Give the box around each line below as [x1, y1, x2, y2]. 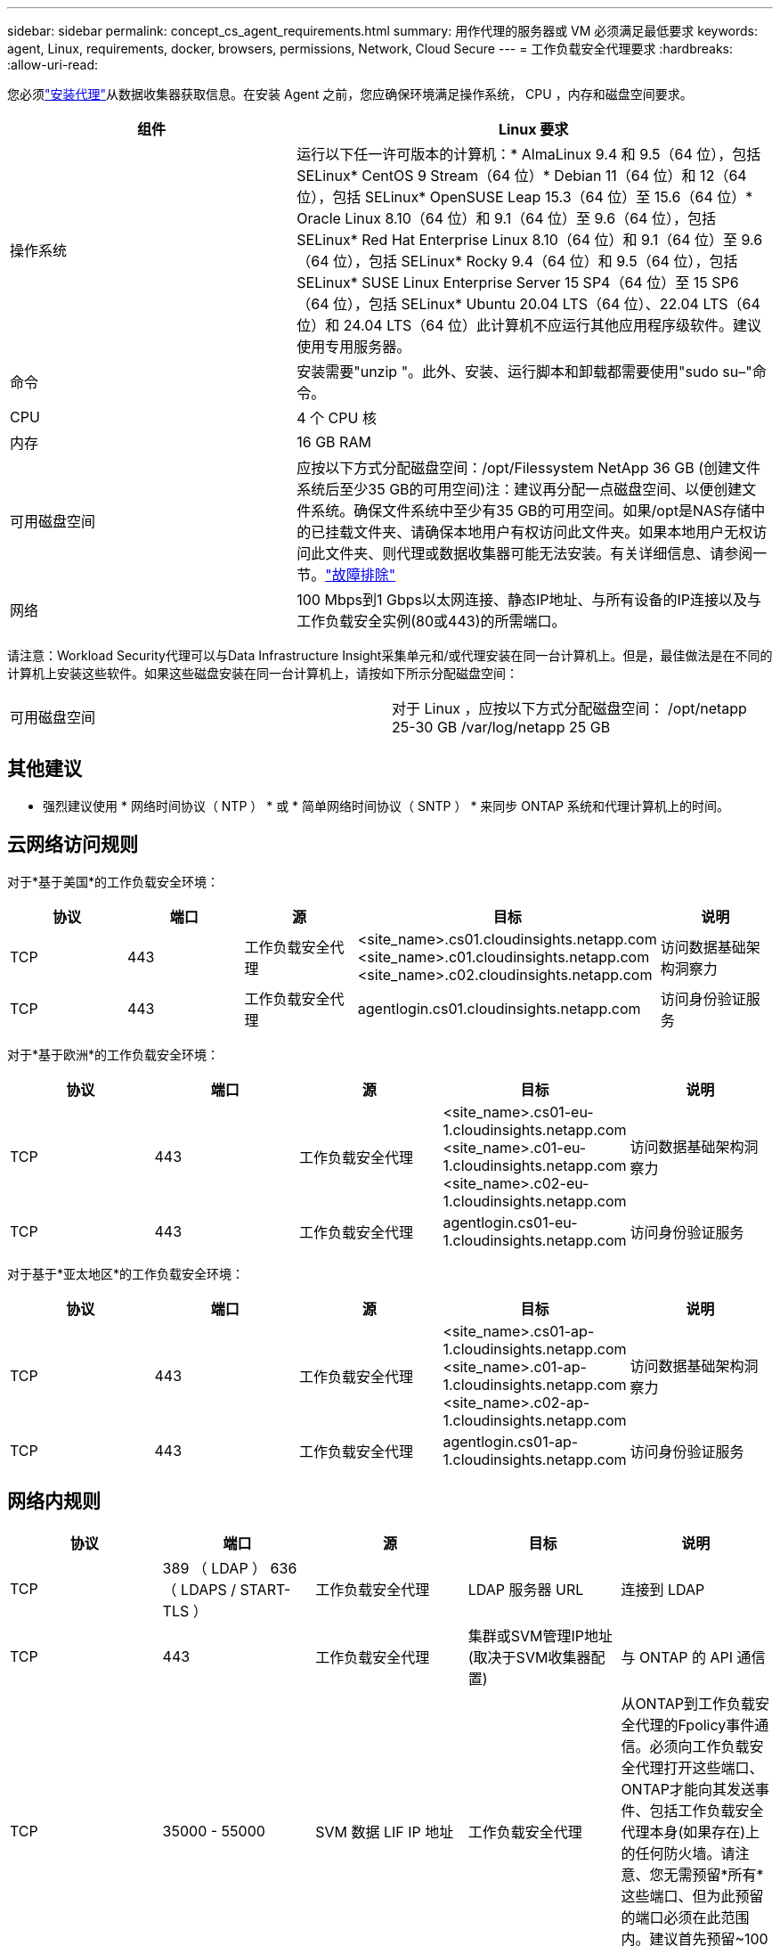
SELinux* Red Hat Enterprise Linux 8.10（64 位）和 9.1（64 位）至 [297, 231, 738, 249]
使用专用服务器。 [297, 338, 411, 356]
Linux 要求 [498, 120, 569, 138]
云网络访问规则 [7, 833, 138, 856]
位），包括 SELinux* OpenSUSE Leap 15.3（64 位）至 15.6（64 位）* [297, 188, 753, 206]
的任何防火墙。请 [621, 1844, 735, 1862]
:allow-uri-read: [7, 57, 99, 72]
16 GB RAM [297, 433, 371, 451]
